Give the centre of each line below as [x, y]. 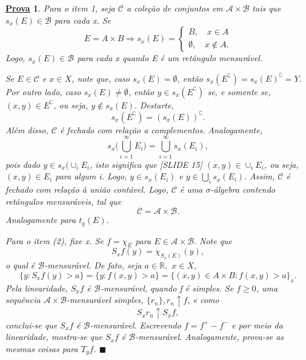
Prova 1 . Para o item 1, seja [60, 8]
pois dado [23, 164]
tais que [267, 8]
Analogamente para [41, 220]
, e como [203, 300]
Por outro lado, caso [43, 91]
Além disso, [27, 129]
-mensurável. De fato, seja [93, 265]
